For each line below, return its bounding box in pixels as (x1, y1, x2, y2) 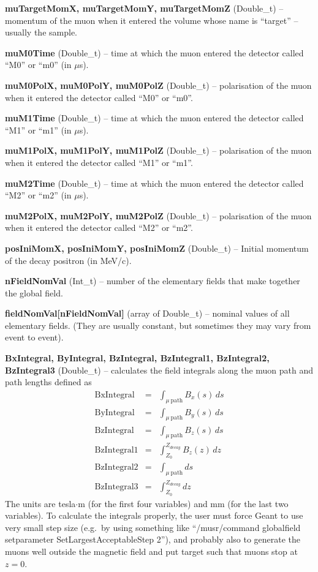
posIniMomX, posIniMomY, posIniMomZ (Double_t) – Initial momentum (5, 241, 309, 254)
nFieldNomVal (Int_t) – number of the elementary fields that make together (5, 274, 300, 287)
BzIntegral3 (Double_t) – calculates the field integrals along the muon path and (5, 363, 314, 376)
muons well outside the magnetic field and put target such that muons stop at (5, 545, 298, 557)
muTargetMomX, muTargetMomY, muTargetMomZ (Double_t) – (5, 2, 284, 14)
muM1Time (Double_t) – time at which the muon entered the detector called (5, 111, 304, 124)
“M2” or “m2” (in (5, 189, 72, 201)
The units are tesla (5, 497, 76, 510)
